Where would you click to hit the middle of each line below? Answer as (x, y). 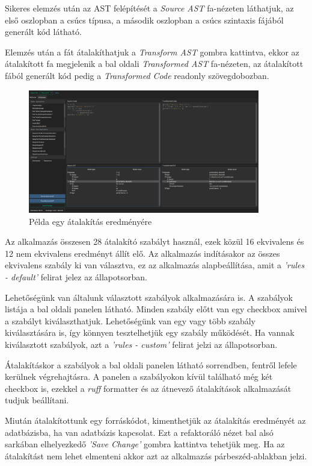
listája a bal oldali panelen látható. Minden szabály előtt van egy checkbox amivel (156, 309)
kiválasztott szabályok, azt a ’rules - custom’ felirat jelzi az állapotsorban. (141, 344)
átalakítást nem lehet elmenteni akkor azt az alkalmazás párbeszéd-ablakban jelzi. (156, 455)
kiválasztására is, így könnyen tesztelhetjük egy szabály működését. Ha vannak (150, 332)
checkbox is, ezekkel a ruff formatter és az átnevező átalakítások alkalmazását (148, 388)
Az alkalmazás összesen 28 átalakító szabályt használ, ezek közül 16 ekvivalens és (154, 241)
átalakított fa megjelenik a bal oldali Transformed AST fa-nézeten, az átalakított (154, 64)
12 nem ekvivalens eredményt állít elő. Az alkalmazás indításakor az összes (142, 253)
